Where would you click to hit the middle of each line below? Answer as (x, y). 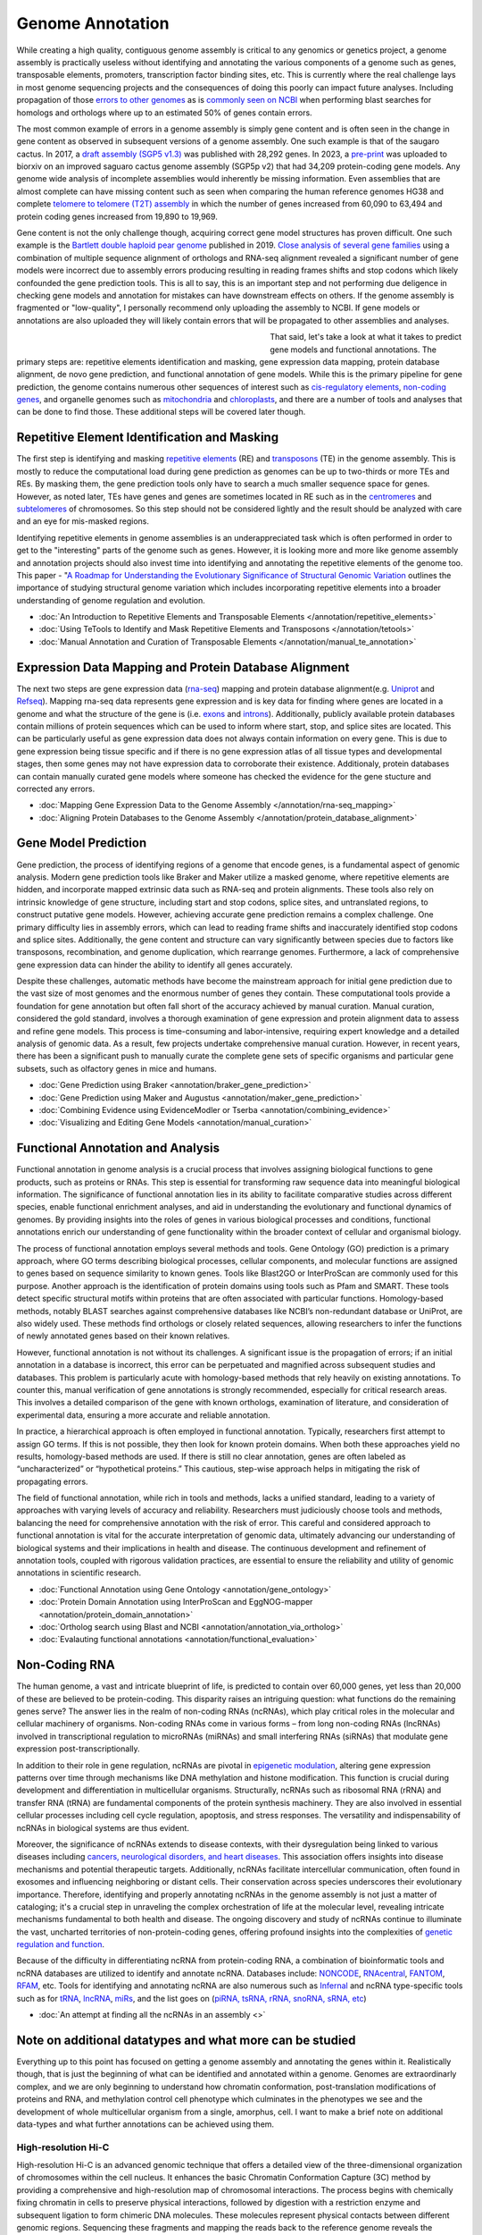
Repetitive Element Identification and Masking (148, 438)
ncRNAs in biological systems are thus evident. (103, 1827)
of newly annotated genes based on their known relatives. (123, 1336)
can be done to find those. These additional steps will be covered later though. (161, 412)
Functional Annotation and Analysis (118, 1148)
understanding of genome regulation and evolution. (111, 600)
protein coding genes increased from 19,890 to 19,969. (117, 216)
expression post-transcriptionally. (78, 1749)
